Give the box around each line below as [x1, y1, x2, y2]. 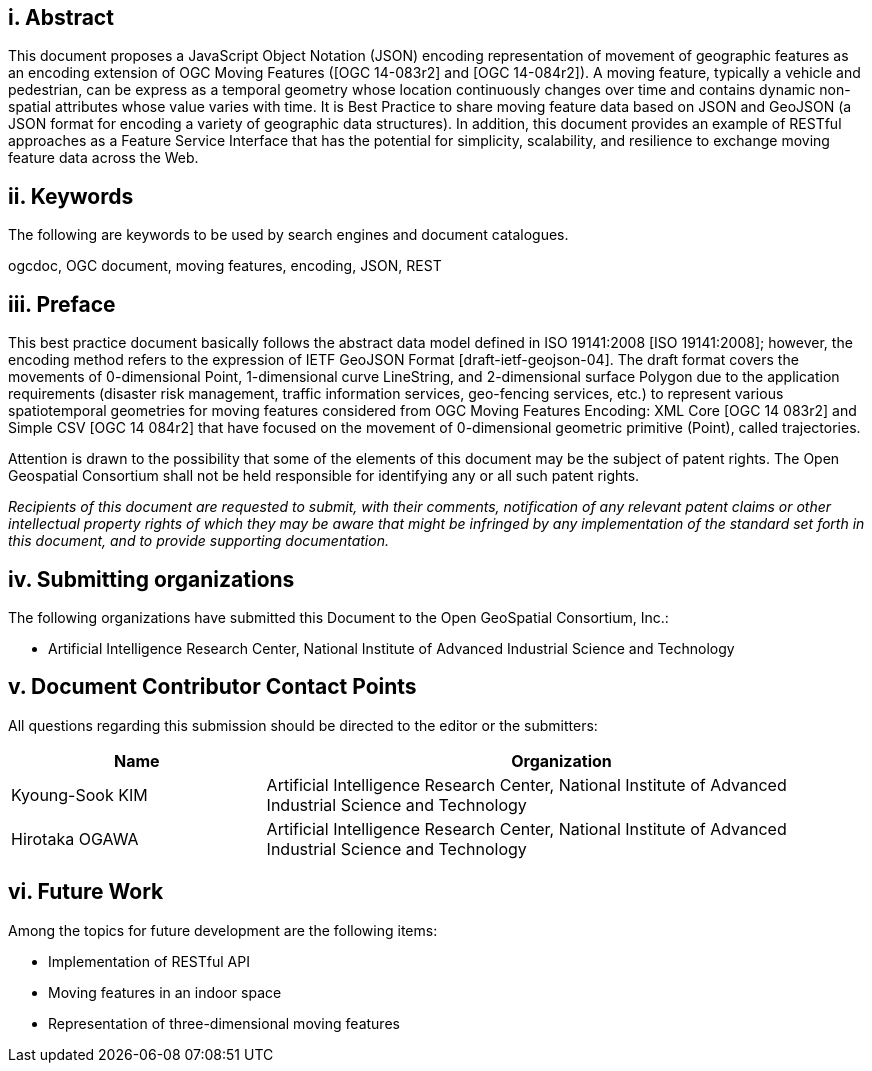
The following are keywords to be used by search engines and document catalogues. [8, 226, 569, 244]
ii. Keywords [8, 183, 134, 209]
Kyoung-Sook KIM [11, 784, 148, 805]
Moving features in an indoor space [48, 983, 282, 1001]
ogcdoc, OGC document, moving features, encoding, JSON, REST [8, 257, 442, 275]
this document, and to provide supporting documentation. [8, 532, 389, 550]
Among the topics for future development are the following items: [8, 921, 438, 939]
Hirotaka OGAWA [11, 828, 139, 849]
